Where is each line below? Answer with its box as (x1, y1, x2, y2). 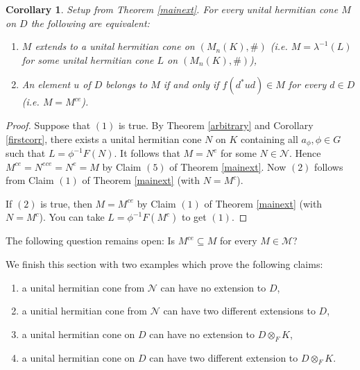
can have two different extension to (149, 350, 298, 364)
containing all (240, 131, 298, 146)
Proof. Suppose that (6, 117, 91, 132)
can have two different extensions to (163, 303, 316, 318)
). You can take (39, 210, 105, 224)
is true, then (40, 196, 92, 210)
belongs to (105, 77, 148, 92)
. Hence (289, 146, 321, 160)
